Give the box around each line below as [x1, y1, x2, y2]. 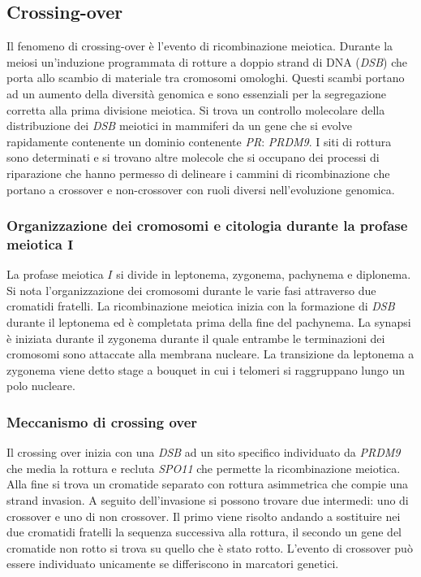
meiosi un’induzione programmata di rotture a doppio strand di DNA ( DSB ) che [6, 53, 407, 70]
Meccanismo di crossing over [6, 411, 198, 432]
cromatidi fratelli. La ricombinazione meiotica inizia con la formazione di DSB [6, 297, 395, 315]
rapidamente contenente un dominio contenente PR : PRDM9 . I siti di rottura [6, 132, 392, 150]
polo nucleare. [6, 377, 75, 394]
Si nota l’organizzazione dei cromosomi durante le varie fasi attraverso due [6, 281, 376, 298]
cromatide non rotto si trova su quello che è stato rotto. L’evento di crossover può [6, 539, 413, 556]
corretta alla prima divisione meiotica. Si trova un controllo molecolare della [6, 101, 385, 118]
